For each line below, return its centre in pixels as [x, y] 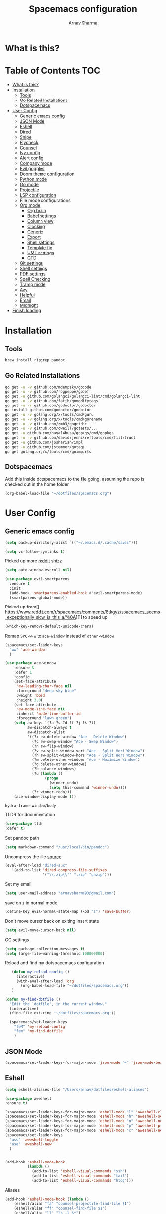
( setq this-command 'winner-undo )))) [88, 787]
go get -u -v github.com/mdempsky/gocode [48, 387]
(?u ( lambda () [47, 773]
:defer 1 [23, 672]
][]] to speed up [92, 617]
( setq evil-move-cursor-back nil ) [41, 930]
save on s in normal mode [31, 903]
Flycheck [29, 142]
